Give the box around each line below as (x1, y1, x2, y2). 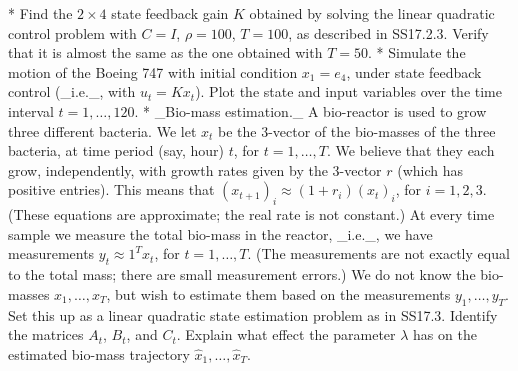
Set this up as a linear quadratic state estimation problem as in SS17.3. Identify (8, 304, 498, 325)
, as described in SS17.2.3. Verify (288, 22, 489, 43)
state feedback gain (111, 3, 229, 23)
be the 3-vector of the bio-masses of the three (218, 120, 496, 141)
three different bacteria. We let (8, 120, 197, 141)
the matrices (8, 324, 84, 345)
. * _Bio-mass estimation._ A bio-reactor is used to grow (134, 100, 487, 121)
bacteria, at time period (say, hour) (8, 140, 225, 161)
